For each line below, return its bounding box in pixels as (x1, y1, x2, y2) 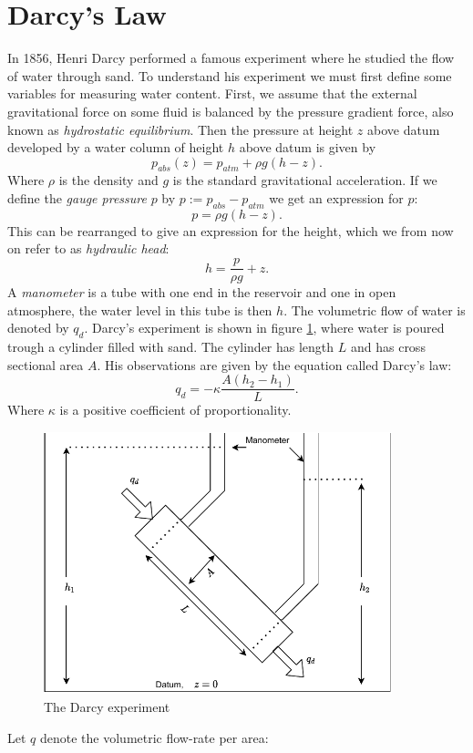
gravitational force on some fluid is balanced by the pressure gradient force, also (7, 101, 454, 120)
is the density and (58, 170, 159, 190)
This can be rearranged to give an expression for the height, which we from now (7, 221, 454, 240)
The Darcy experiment (44, 696, 170, 716)
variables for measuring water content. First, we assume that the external (7, 84, 417, 103)
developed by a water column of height (7, 138, 224, 157)
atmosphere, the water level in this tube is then (7, 300, 272, 319)
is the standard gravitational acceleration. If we (172, 170, 437, 190)
